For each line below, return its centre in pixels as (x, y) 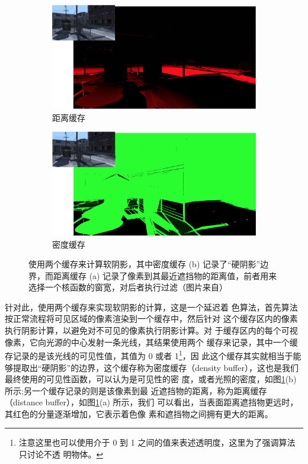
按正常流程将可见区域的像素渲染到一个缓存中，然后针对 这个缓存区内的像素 (151, 319)
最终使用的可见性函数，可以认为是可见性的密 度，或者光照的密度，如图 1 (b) (151, 379)
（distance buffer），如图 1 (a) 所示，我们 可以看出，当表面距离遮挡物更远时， (152, 402)
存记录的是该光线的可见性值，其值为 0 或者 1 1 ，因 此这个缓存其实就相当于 (149, 355)
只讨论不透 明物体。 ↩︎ (61, 454)
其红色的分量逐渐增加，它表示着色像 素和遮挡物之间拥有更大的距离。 (139, 413)
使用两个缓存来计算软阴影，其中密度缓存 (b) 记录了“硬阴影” (145, 264)
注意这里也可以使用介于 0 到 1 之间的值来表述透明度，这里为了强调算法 (157, 442)
